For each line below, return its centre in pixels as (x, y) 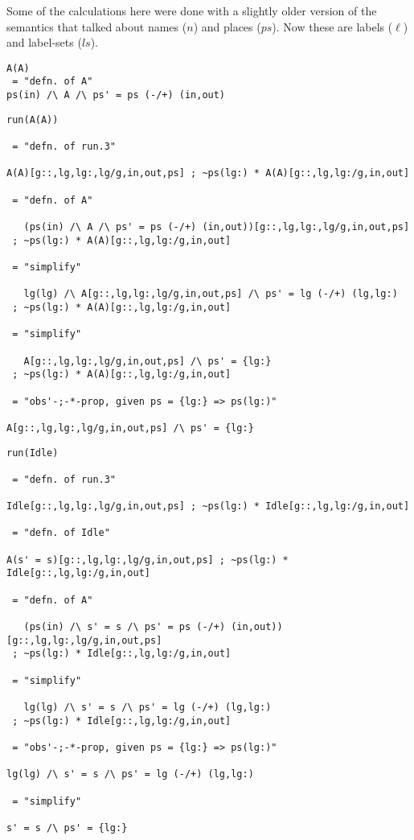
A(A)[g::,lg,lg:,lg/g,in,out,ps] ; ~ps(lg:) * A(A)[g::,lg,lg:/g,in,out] (208, 173)
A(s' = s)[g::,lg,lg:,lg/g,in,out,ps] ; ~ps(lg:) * (148, 560)
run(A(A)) (33, 119)
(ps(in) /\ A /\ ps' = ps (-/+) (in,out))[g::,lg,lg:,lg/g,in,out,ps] (217, 227)
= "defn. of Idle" (61, 533)
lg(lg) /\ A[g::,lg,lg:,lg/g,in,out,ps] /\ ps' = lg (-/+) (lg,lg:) (211, 294)
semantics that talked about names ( (97, 26)
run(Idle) (33, 453)
